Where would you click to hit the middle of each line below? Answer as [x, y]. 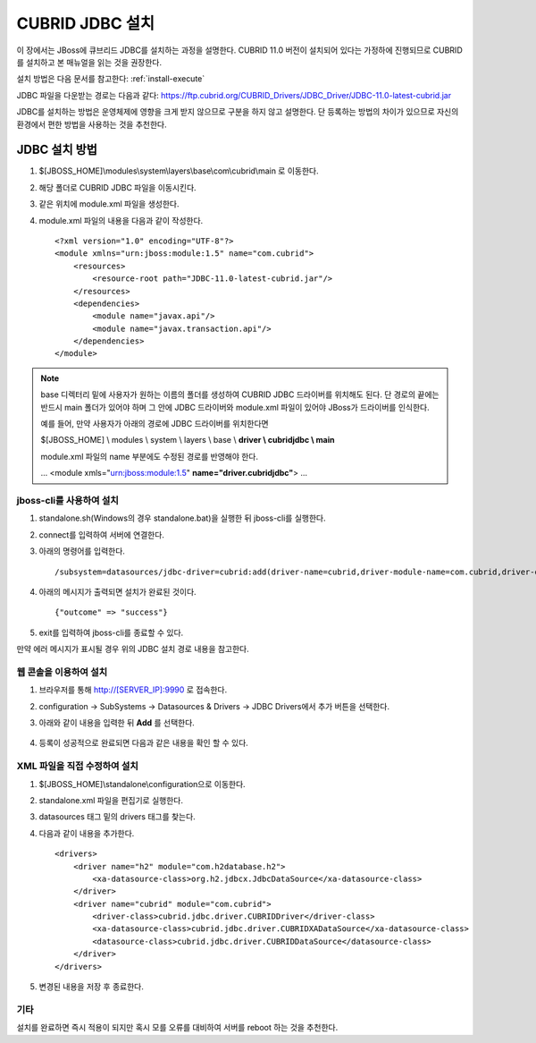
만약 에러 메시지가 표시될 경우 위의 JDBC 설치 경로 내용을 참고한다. [133, 649]
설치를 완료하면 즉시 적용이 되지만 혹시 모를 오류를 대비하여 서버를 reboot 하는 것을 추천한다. [177, 1028]
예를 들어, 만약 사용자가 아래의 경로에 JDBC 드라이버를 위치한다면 [155, 424]
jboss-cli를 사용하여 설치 [68, 500]
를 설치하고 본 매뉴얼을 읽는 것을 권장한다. [89, 62]
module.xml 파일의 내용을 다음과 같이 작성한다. [121, 220]
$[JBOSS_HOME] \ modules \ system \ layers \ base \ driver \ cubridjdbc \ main [188, 440]
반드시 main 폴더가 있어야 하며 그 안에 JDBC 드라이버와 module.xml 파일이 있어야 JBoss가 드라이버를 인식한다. [235, 407]
